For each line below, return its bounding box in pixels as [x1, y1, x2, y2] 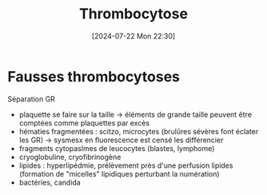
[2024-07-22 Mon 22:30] [91, 31, 176, 41]
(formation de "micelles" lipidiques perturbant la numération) [18, 169, 221, 178]
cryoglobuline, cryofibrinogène [18, 152, 122, 161]
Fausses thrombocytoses [7, 67, 181, 86]
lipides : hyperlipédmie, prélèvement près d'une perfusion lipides [18, 161, 233, 170]
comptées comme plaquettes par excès [18, 117, 149, 128]
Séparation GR [7, 94, 55, 104]
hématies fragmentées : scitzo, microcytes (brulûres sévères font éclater [18, 126, 259, 136]
